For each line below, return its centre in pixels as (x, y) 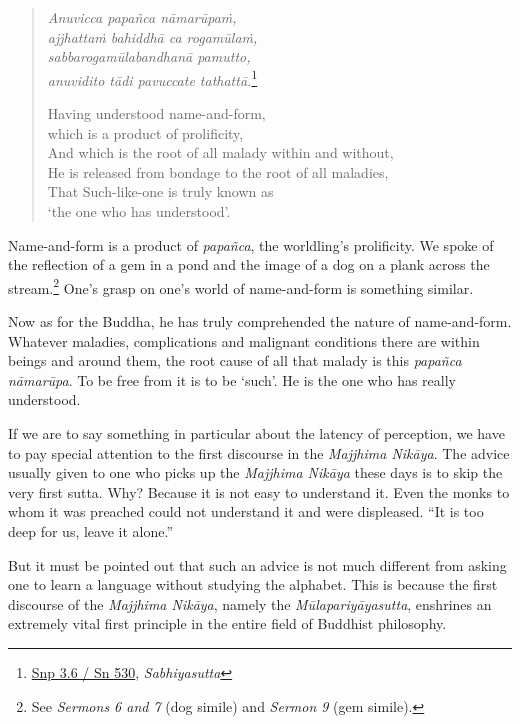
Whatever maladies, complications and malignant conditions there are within (244, 340)
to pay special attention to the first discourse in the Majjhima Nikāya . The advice (259, 452)
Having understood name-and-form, (156, 113)
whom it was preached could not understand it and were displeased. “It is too (246, 511)
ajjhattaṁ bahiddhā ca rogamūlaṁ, (152, 36)
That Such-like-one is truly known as (160, 191)
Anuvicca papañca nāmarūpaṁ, (142, 17)
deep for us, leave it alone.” (90, 530)
